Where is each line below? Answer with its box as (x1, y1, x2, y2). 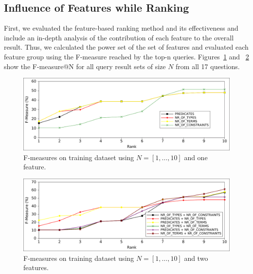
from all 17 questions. (176, 61, 240, 71)
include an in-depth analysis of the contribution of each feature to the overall (4, 32, 234, 42)
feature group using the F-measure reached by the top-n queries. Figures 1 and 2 (4, 51, 249, 61)
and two (184, 253, 208, 263)
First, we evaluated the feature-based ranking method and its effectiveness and (4, 23, 238, 33)
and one (184, 152, 208, 162)
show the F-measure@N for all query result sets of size (4, 61, 166, 71)
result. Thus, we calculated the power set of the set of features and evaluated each (4, 42, 249, 52)
